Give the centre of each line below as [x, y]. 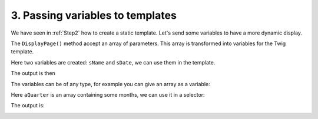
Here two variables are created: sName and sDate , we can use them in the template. [113, 62]
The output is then [33, 73]
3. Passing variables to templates [94, 15]
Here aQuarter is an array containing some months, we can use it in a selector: [108, 94]
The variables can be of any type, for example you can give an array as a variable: [110, 84]
